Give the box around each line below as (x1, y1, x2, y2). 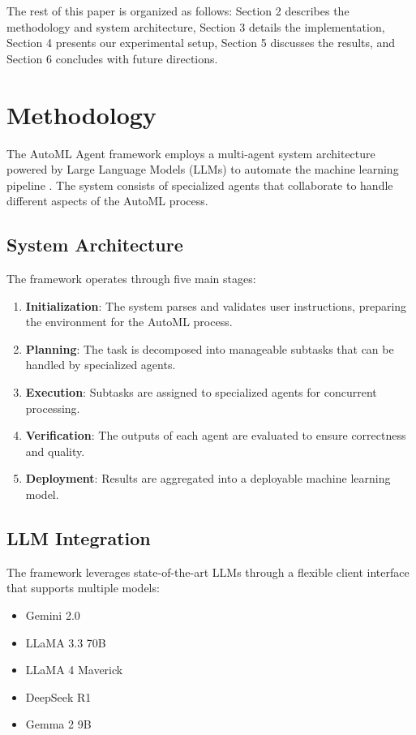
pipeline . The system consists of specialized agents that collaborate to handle (6, 176, 393, 193)
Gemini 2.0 (25, 607, 80, 623)
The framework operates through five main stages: (6, 270, 256, 287)
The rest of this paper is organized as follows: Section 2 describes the (6, 2, 350, 19)
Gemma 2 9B (25, 716, 92, 733)
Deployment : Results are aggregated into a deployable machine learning (25, 470, 391, 487)
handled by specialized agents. (25, 356, 176, 373)
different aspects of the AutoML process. (6, 192, 208, 209)
